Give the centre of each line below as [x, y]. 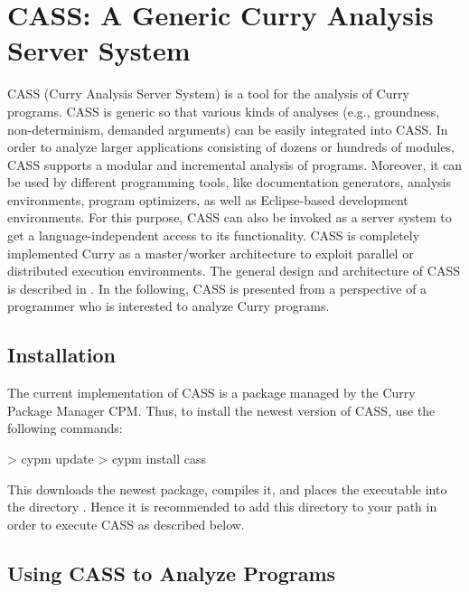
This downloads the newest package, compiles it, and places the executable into [227, 489]
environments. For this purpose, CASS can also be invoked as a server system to [230, 217]
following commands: [65, 428]
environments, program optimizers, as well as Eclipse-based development [208, 199]
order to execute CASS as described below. [126, 524]
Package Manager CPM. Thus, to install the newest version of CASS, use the [221, 410]
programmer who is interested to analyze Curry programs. [169, 306]
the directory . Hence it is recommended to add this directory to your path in [222, 507]
